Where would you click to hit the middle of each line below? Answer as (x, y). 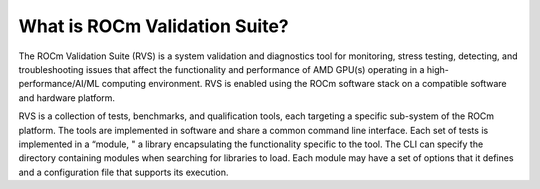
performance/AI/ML (59, 84)
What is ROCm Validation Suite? (153, 26)
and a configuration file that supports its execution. (123, 172)
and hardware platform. (66, 97)
